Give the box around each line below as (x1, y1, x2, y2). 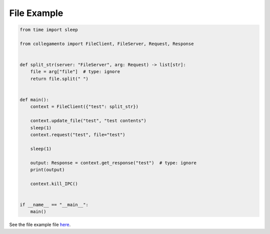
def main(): (19, 97, 49, 102)
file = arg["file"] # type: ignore (30, 69, 120, 74)
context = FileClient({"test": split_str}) (30, 104, 138, 109)
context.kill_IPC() (30, 180, 78, 186)
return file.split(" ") (30, 75, 88, 81)
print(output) (30, 166, 65, 172)
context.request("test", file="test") (30, 132, 125, 137)
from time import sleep (19, 27, 78, 32)
